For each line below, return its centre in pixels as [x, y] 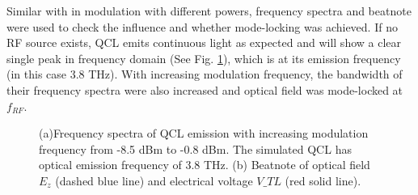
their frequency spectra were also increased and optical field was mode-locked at [205, 89]
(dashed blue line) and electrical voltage [154, 180]
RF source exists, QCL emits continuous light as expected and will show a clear [204, 42]
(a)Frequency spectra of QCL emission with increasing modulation [204, 133]
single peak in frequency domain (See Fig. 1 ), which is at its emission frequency [204, 58]
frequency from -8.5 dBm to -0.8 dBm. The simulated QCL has [195, 148]
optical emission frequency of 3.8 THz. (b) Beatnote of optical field [205, 165]
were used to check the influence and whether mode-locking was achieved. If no [202, 26]
